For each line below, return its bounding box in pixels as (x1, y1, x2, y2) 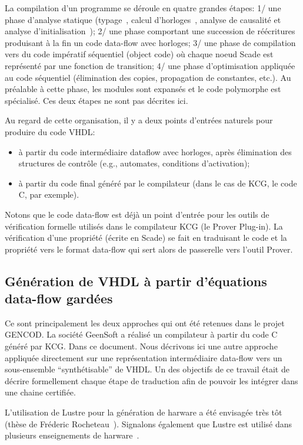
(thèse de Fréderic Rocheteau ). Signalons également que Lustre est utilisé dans (5, 417, 292, 430)
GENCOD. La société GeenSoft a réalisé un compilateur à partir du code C (5, 328, 278, 341)
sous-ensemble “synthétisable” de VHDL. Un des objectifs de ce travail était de (5, 363, 289, 375)
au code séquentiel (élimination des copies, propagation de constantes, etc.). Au (5, 71, 291, 83)
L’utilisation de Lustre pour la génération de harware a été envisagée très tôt (5, 406, 282, 418)
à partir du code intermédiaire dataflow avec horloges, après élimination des (18, 145, 292, 158)
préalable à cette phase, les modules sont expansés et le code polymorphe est (5, 83, 281, 95)
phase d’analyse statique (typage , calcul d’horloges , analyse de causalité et (5, 13, 281, 25)
